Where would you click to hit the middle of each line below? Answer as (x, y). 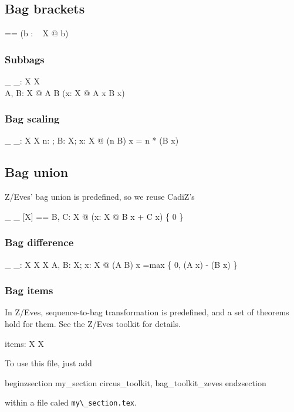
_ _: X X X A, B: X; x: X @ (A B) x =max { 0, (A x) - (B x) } (121, 264)
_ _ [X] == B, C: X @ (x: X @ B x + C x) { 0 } (94, 216)
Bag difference (39, 242)
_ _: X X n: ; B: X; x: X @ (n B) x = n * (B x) (92, 140)
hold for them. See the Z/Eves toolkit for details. (93, 324)
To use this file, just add (48, 363)
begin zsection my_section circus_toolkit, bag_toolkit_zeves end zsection (136, 382)
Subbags (25, 59)
